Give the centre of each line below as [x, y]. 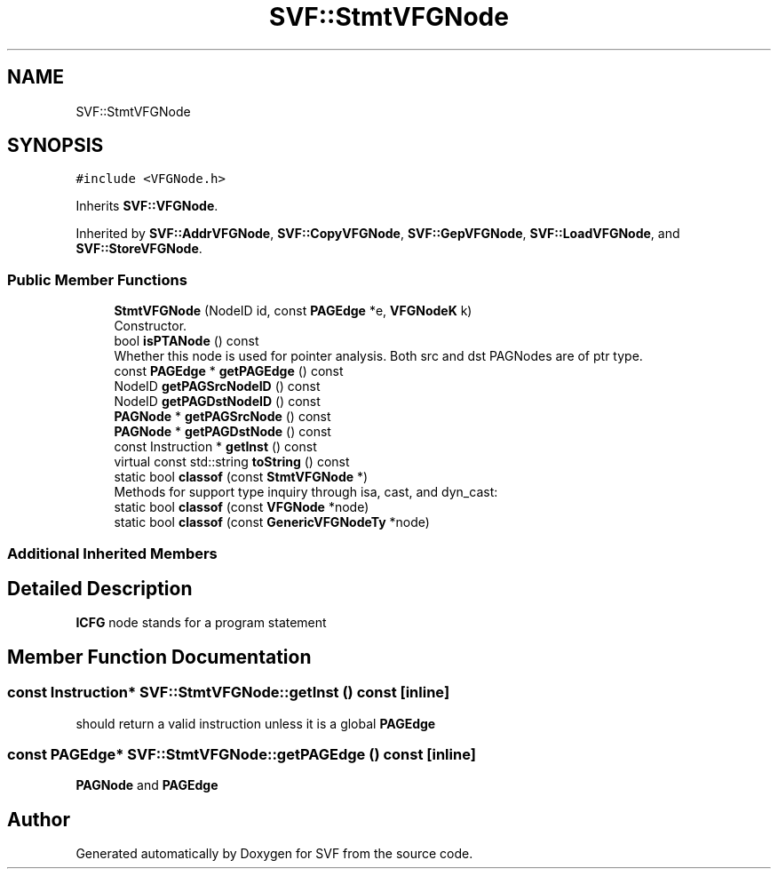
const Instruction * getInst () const [215, 447]
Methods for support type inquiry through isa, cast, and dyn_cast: [306, 492]
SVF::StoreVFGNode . [139, 249]
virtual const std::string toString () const [232, 462]
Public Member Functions [97, 279]
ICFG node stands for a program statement [201, 623]
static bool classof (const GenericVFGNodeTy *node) [272, 522]
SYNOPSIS [56, 146]
